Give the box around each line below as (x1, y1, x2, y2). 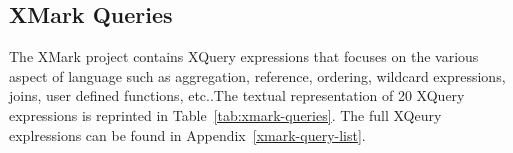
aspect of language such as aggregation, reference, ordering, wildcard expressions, (9, 65, 506, 86)
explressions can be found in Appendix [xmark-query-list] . (9, 124, 366, 145)
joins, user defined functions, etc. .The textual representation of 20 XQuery (9, 85, 465, 106)
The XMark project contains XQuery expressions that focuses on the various (9, 46, 479, 67)
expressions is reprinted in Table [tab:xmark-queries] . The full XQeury (9, 104, 442, 125)
